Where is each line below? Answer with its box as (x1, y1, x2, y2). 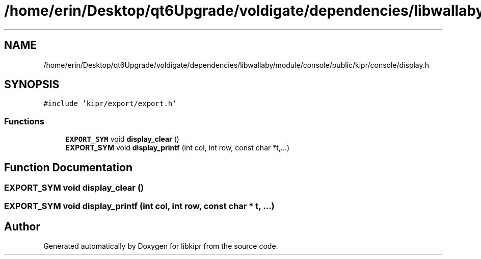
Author (4, 220, 40, 233)
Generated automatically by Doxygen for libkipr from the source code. (43, 242, 278, 251)
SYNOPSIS (4, 78, 60, 91)
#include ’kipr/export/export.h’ (43, 99, 177, 108)
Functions (4, 116, 44, 126)
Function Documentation (4, 161, 132, 174)
